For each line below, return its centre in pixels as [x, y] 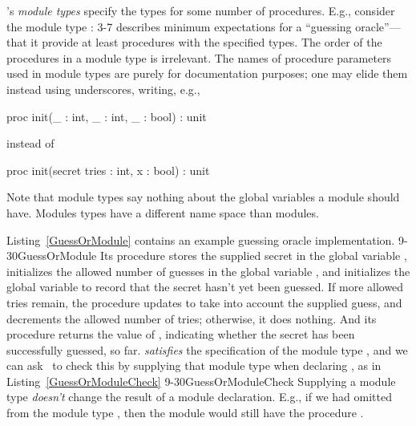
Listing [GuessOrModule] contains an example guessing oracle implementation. [201, 239]
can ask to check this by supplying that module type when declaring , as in [194, 365]
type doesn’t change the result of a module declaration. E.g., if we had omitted [199, 397]
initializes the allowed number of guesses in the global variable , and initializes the [208, 271]
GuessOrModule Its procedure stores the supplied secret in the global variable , [212, 256]
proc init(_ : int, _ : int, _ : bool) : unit [107, 116]
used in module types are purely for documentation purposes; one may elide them [207, 73]
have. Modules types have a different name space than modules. [163, 212]
